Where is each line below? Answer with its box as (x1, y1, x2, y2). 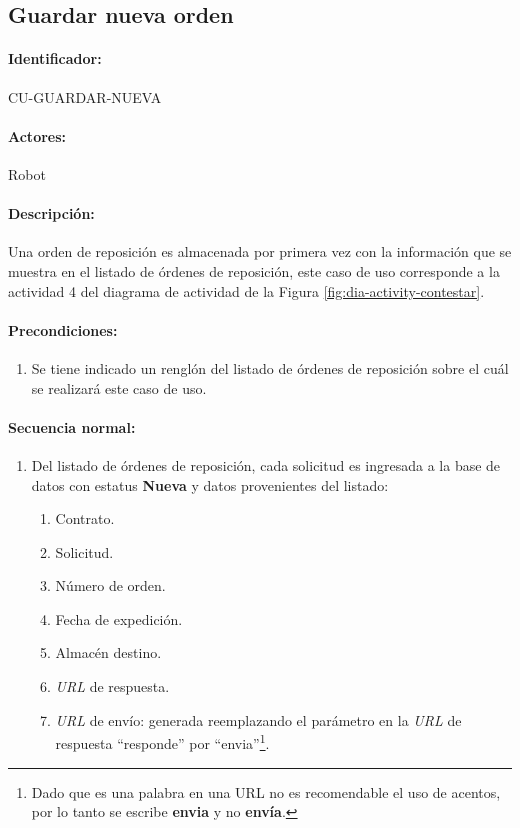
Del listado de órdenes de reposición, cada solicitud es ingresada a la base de (31, 454, 501, 475)
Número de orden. (55, 575, 166, 596)
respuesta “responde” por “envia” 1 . (55, 730, 270, 753)
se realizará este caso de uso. (31, 377, 207, 398)
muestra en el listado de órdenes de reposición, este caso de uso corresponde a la (8, 260, 500, 281)
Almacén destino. (55, 642, 162, 663)
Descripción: (8, 203, 95, 224)
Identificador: (8, 48, 102, 69)
